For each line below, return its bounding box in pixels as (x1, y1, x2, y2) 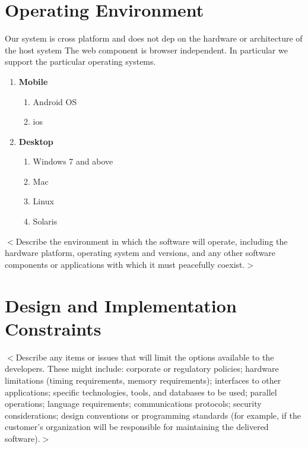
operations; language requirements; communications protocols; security (5, 397, 262, 410)
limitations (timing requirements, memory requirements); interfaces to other (5, 374, 281, 386)
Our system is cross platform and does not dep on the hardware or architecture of (5, 32, 303, 45)
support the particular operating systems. (5, 55, 156, 68)
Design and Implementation (5, 293, 237, 317)
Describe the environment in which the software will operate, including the (15, 235, 288, 247)
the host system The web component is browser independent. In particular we (5, 43, 288, 56)
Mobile (18, 75, 48, 87)
